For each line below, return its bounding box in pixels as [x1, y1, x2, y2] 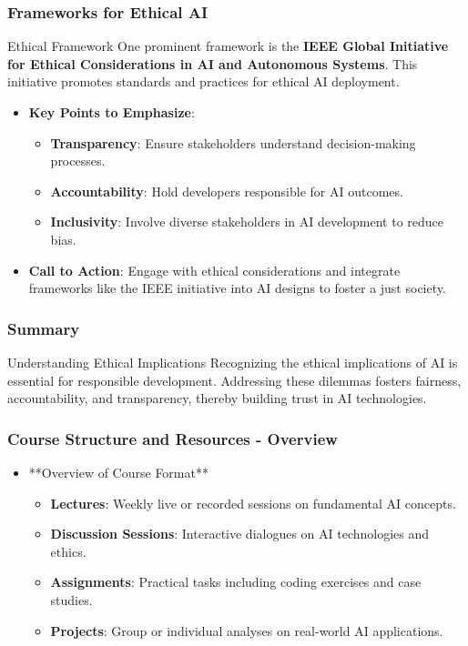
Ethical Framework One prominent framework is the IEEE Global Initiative [7, 36, 449, 56]
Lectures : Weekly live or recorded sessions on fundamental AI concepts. [50, 493, 456, 512]
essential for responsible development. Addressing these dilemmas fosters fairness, [7, 370, 462, 389]
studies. [50, 590, 93, 609]
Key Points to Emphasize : [28, 103, 195, 121]
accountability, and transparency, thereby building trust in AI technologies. [7, 389, 427, 408]
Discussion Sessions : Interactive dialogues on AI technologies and [50, 524, 430, 543]
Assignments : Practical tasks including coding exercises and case [50, 572, 422, 591]
